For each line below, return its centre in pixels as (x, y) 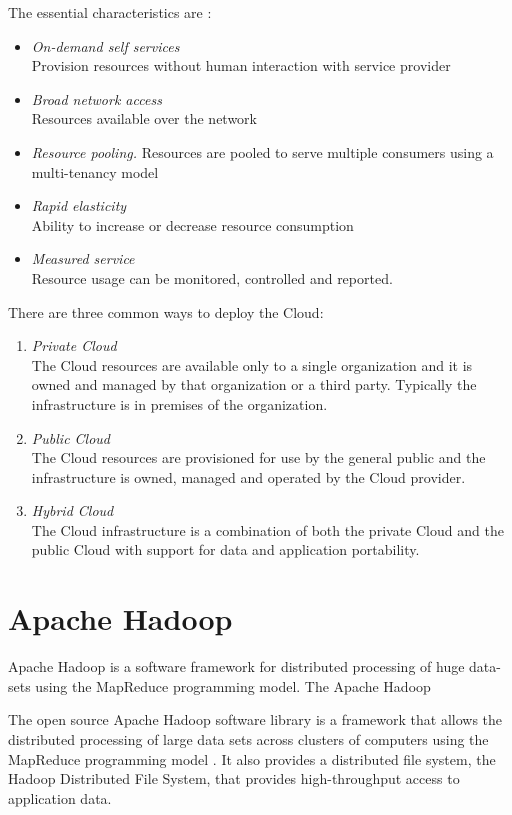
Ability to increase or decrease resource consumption (192, 224)
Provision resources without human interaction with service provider (241, 65)
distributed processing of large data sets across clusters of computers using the (248, 738)
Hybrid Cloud (72, 510)
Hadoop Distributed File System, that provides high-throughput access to (234, 778)
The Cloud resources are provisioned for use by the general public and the (258, 457)
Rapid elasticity (79, 205)
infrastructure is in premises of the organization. (179, 403)
